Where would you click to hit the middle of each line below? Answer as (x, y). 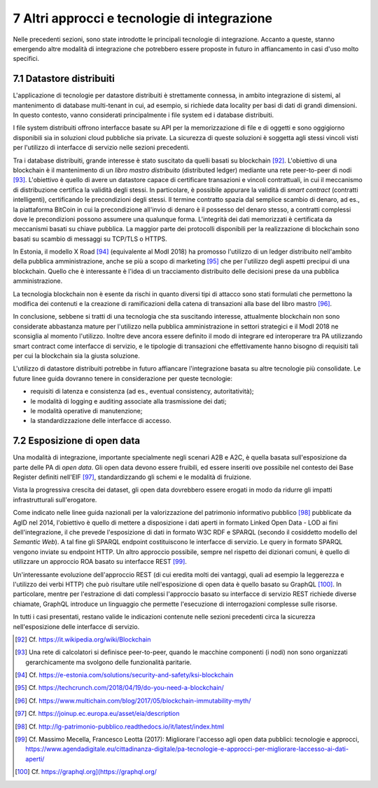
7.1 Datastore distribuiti (64, 79)
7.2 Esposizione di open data (77, 441)
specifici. (26, 59)
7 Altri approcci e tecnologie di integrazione (143, 18)
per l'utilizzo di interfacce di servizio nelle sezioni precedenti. (101, 148)
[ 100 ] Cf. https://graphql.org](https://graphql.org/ (86, 772)
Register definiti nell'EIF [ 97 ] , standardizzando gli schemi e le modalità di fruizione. (132, 477)
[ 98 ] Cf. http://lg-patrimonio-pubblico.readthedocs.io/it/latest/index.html (119, 726)
